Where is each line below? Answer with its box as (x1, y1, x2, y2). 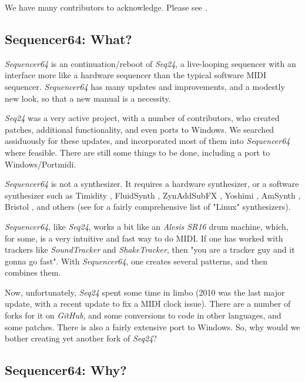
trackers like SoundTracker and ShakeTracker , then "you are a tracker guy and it (5, 243, 295, 256)
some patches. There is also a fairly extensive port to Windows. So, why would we (5, 320, 300, 333)
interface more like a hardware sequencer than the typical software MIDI (5, 69, 267, 81)
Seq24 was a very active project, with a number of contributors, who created (5, 112, 280, 124)
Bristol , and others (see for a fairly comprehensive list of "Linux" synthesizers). (5, 200, 291, 213)
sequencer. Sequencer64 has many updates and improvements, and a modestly (5, 80, 285, 92)
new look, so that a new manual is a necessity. (5, 92, 171, 104)
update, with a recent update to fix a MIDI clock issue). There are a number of (5, 297, 291, 310)
